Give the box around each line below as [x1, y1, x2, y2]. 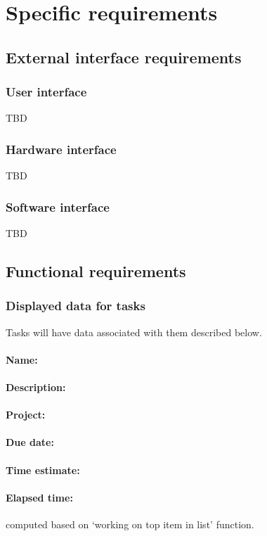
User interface [6, 83, 87, 101]
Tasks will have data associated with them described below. [6, 324, 262, 339]
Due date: [6, 435, 54, 449]
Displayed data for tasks [6, 297, 145, 314]
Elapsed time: [6, 490, 73, 504]
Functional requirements [6, 260, 186, 281]
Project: [6, 407, 46, 422]
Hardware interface [6, 140, 117, 158]
